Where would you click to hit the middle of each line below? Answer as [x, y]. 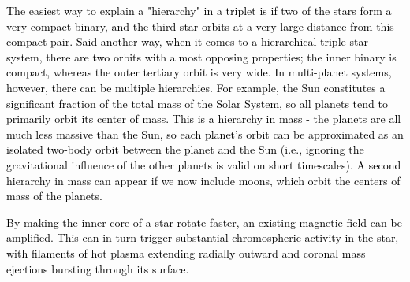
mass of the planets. [54, 196]
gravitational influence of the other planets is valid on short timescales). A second [204, 164]
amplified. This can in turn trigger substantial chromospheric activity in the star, [203, 237]
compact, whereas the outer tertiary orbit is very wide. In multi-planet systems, [199, 72]
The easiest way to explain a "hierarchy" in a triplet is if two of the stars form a [199, 10]
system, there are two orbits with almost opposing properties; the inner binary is [201, 56]
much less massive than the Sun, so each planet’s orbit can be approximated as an [205, 134]
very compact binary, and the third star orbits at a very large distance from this [200, 26]
